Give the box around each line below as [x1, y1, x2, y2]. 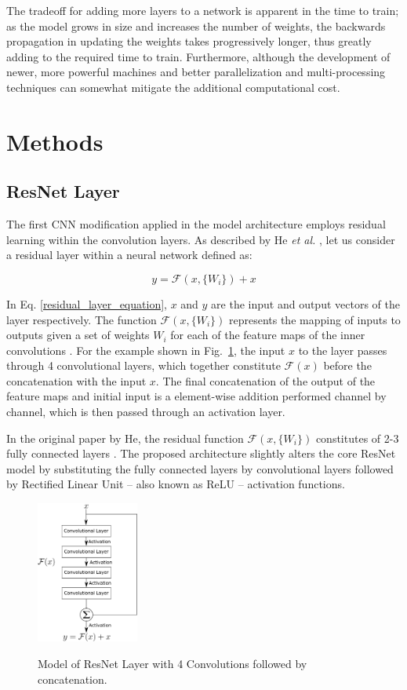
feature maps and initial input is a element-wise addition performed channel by [6, 388, 387, 404]
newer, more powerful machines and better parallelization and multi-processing [6, 64, 386, 80]
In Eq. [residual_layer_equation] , [6, 295, 167, 312]
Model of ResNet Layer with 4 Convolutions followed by [38, 655, 307, 671]
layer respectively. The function [6, 311, 157, 327]
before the [323, 357, 372, 374]
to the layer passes [298, 341, 387, 358]
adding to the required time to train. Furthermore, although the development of [6, 48, 391, 64]
